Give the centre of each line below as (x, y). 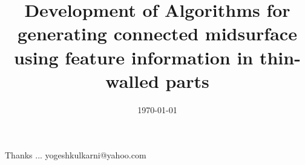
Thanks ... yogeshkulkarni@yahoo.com (76, 155)
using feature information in (134, 57)
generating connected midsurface (157, 33)
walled (132, 80)
